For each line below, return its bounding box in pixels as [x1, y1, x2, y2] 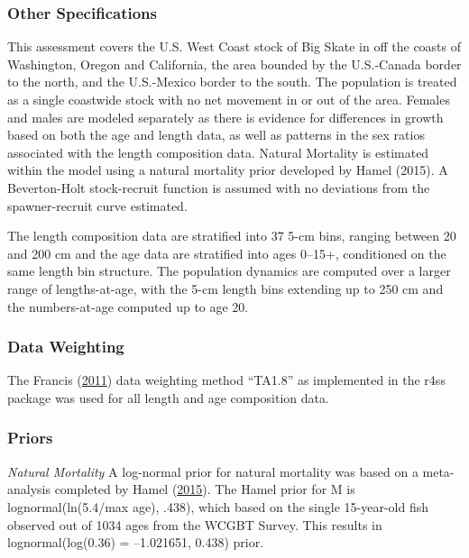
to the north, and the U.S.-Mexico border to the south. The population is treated [7, 72, 457, 91]
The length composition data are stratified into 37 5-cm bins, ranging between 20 [7, 226, 456, 245]
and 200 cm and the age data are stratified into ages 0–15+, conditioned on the [7, 243, 446, 262]
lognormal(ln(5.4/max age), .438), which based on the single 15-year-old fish [7, 497, 428, 516]
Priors [7, 426, 53, 449]
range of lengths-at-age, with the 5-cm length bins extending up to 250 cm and [7, 279, 444, 297]
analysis [7, 480, 51, 499]
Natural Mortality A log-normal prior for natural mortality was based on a [7, 462, 418, 480]
